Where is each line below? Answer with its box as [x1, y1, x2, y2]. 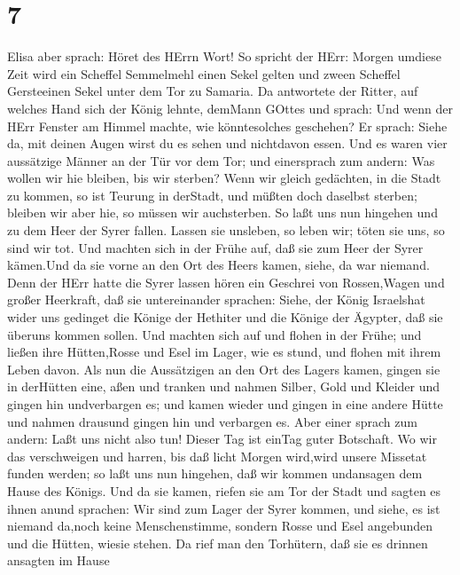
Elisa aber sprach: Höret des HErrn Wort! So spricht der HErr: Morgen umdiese [7, 47, 441, 66]
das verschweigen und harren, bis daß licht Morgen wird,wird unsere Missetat [7, 446, 427, 465]
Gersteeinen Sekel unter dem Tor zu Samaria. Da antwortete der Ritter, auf [7, 82, 418, 100]
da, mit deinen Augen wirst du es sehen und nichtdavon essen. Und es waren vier [7, 134, 448, 153]
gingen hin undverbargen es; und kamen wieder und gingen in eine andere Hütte [7, 395, 443, 413]
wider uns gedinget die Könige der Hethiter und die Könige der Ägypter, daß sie [7, 308, 443, 327]
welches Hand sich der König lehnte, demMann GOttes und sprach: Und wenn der [7, 98, 453, 117]
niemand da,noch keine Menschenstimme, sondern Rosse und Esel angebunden [7, 516, 433, 535]
